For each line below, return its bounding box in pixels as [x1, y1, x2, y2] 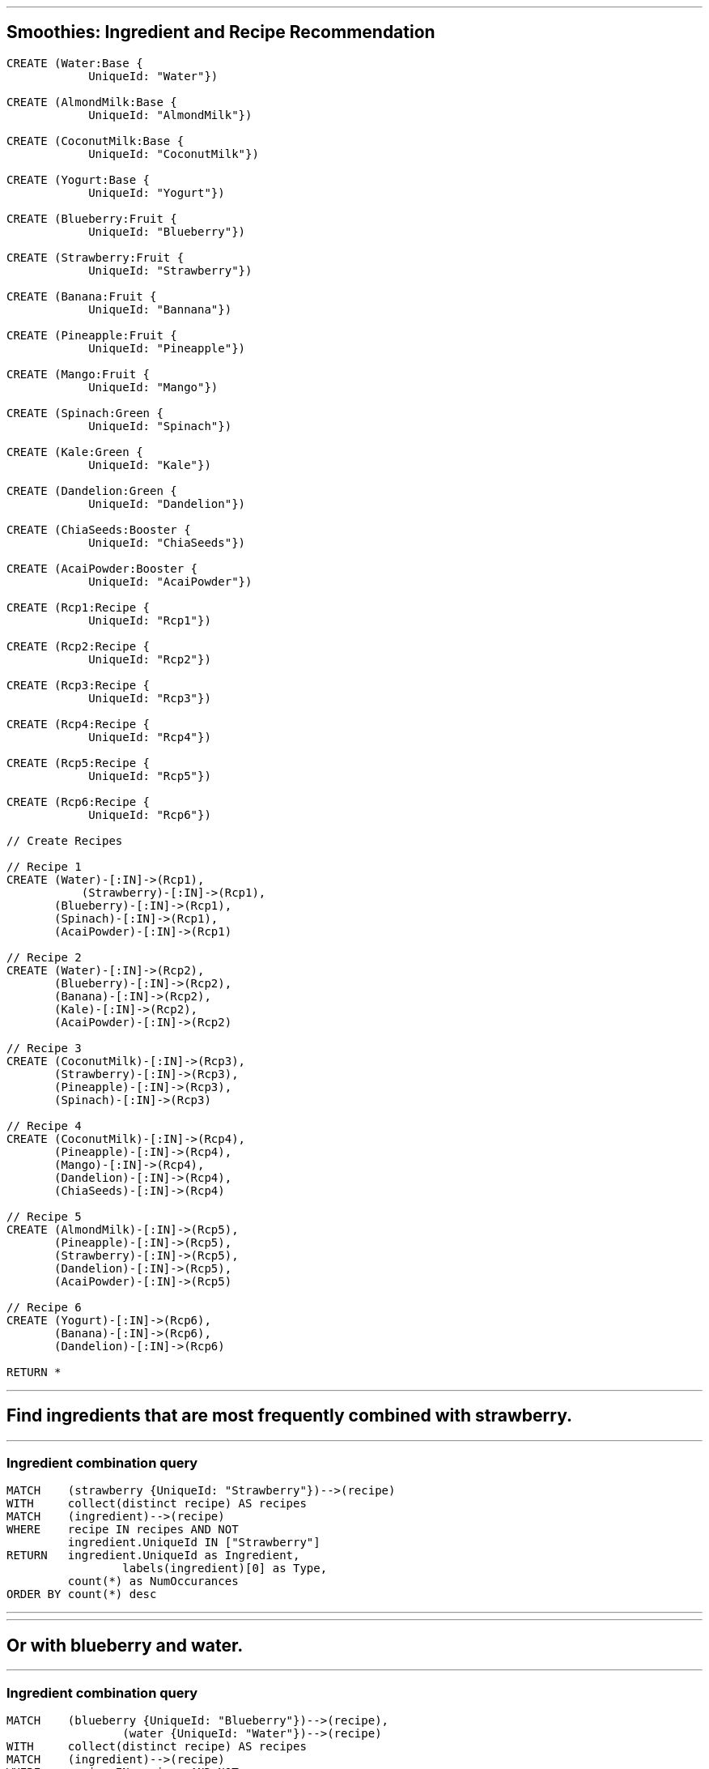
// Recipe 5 [6, 1209, 82, 1223]
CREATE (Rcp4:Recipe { [6, 717, 151, 731]
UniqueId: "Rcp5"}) [88, 769, 211, 782]
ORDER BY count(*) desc [6, 1588, 157, 1601]
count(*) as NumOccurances [67, 1575, 239, 1588]
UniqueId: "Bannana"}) [88, 302, 232, 316]
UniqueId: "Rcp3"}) [88, 691, 211, 705]
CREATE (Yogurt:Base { [6, 173, 151, 186]
